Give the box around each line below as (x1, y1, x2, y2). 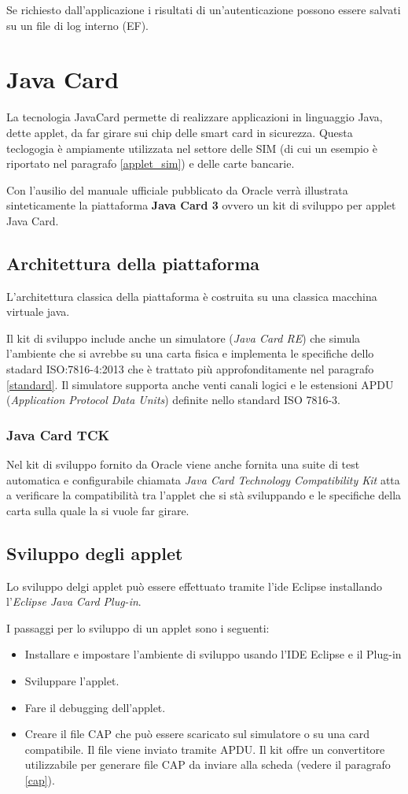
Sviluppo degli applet (6, 540, 183, 565)
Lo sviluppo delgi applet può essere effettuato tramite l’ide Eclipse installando (6, 577, 383, 594)
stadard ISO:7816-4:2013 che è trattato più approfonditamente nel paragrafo (6, 361, 374, 377)
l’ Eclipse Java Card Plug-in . (6, 593, 142, 610)
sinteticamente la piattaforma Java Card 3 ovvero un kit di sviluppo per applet (6, 197, 396, 213)
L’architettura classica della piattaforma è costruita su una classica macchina (6, 288, 377, 304)
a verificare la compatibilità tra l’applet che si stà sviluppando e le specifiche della (6, 487, 402, 503)
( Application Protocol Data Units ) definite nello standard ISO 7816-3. (6, 391, 341, 408)
